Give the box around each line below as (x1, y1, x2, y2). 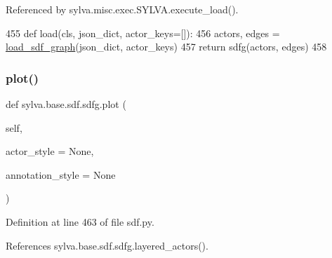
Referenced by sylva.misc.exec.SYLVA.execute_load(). (6, 2, 239, 16)
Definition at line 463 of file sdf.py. (6, 214, 154, 229)
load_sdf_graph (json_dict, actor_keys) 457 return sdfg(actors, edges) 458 (6, 39, 327, 54)
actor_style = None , (6, 144, 94, 158)
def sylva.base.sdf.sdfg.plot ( (6, 97, 126, 111)
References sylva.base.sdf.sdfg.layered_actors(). (6, 238, 208, 252)
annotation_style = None (6, 167, 116, 182)
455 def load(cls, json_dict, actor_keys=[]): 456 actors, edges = (6, 25, 280, 40)
